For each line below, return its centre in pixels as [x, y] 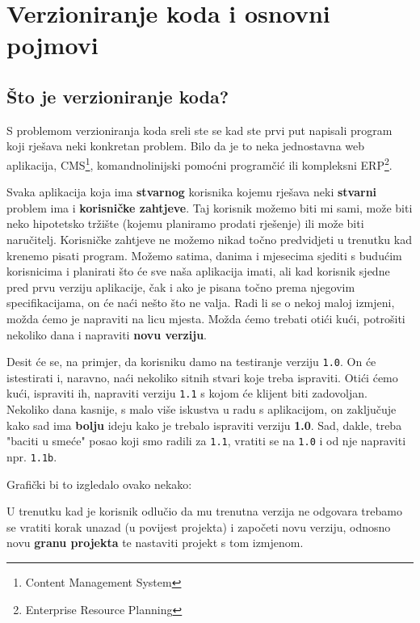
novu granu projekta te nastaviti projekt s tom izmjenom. [155, 543]
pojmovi [52, 45]
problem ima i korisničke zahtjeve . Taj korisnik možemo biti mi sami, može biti [210, 207]
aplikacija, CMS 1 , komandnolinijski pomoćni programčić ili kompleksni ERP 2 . [199, 163]
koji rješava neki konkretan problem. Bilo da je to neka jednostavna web [186, 146]
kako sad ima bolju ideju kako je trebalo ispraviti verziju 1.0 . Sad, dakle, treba [204, 425]
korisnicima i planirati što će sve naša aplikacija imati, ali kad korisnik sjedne [198, 271]
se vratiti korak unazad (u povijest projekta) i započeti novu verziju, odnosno [199, 526]
